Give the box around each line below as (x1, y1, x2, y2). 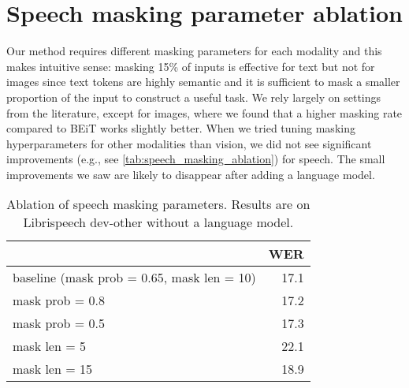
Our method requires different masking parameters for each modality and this (6, 43, 382, 59)
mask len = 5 (13, 337, 86, 356)
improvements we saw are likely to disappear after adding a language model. (6, 166, 375, 182)
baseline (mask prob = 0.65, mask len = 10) (13, 268, 256, 287)
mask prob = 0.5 (13, 314, 106, 333)
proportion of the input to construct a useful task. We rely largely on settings (6, 88, 381, 105)
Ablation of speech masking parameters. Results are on (6, 195, 310, 214)
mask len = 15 (13, 360, 92, 379)
